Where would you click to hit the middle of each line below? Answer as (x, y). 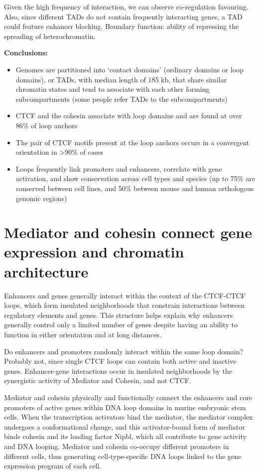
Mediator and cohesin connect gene (128, 232)
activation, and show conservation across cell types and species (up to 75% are (135, 178)
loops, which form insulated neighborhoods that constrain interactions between (125, 305)
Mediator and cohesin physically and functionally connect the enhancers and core (128, 397)
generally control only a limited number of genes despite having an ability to (121, 325)
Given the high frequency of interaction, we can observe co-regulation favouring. (126, 6)
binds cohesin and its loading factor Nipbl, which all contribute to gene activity (125, 436)
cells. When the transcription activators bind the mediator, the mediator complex (129, 417)
